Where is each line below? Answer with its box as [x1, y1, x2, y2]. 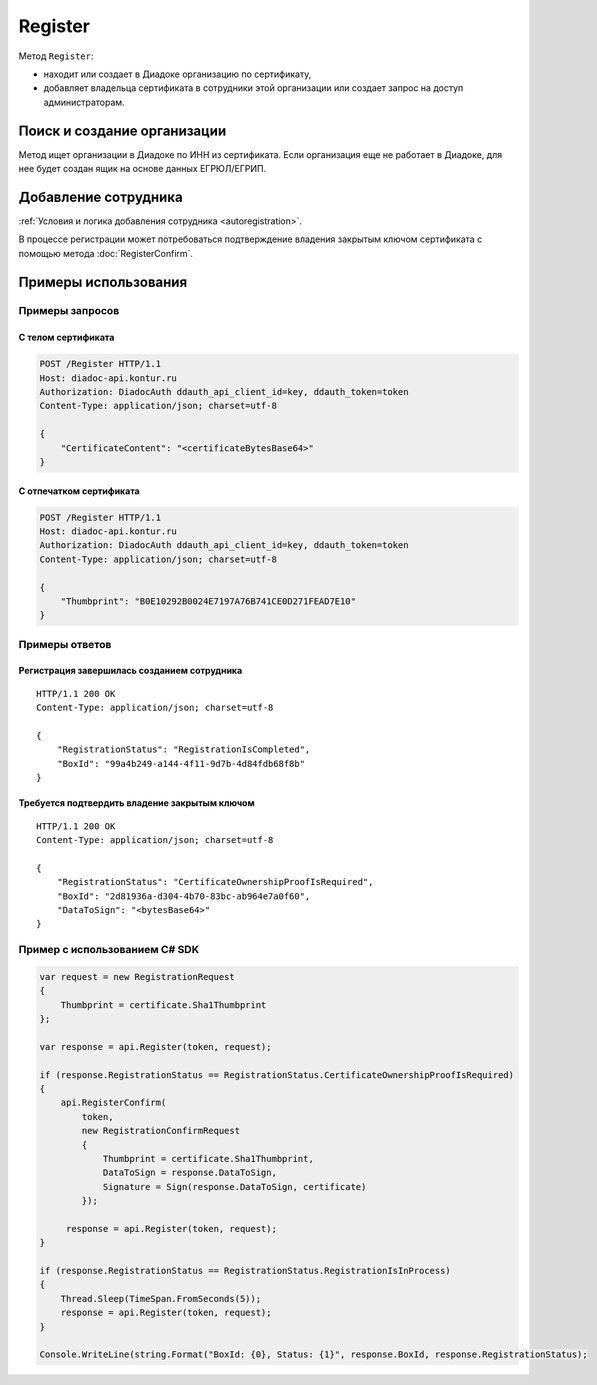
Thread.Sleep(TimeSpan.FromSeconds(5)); [60, 1293, 262, 1304]
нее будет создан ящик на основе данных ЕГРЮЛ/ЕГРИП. [18, 163, 267, 175]
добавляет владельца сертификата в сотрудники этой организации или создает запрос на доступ [43, 82, 464, 94]
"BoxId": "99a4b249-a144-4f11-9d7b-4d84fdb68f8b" [56, 758, 305, 769]
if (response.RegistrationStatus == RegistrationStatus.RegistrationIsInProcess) [39, 1265, 452, 1277]
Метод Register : [18, 50, 94, 62]
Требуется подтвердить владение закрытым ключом [18, 797, 255, 809]
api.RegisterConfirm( [60, 1097, 167, 1109]
